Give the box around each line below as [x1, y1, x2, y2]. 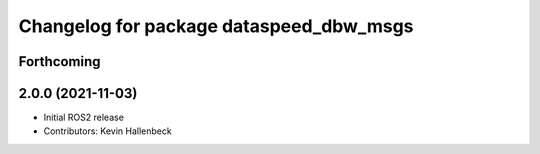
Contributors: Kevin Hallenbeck [43, 125, 172, 137]
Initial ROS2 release [43, 111, 125, 124]
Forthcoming [18, 53, 101, 70]
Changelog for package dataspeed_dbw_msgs [18, 15, 414, 37]
